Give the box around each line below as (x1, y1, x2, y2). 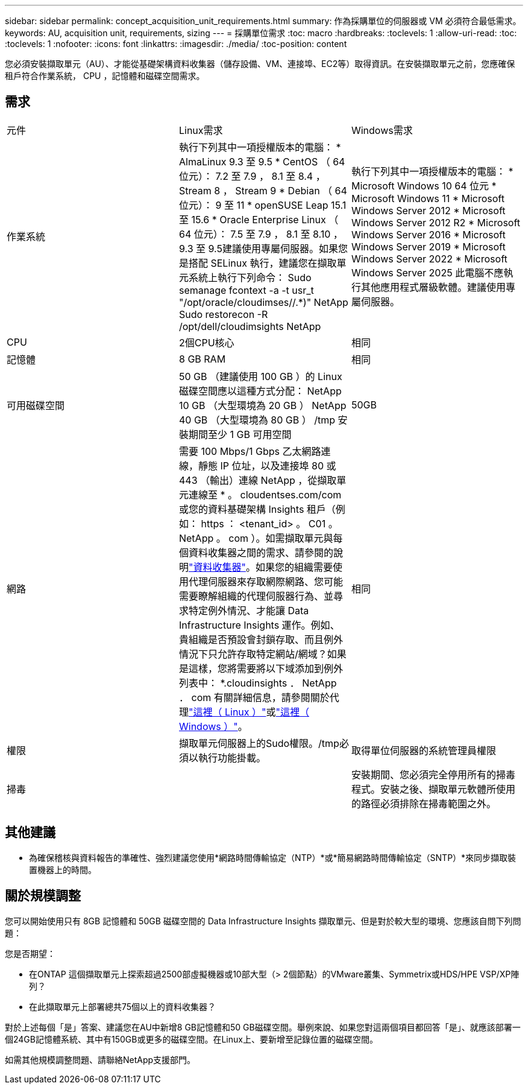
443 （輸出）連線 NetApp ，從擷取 (178, 474, 337, 486)
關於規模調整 (5, 888, 81, 904)
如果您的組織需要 (255, 560, 333, 573)
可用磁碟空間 (7, 399, 65, 411)
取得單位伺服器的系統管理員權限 (351, 744, 496, 757)
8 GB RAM (178, 352, 226, 365)
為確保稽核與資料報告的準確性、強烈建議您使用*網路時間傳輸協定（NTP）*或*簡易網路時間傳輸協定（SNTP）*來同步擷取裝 (29, 852, 517, 863)
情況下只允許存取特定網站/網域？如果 (178, 647, 347, 660)
